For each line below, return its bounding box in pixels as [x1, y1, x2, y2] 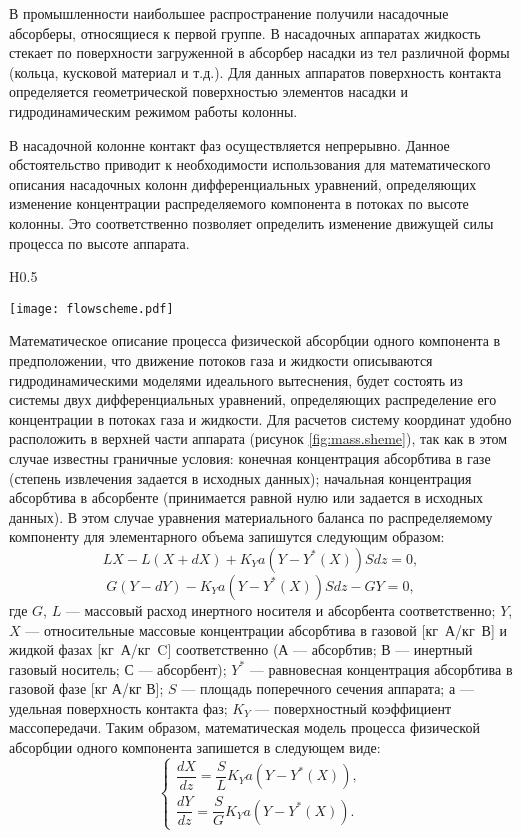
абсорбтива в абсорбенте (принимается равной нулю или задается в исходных [9, 487, 484, 508]
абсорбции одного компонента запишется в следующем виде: [9, 737, 381, 758]
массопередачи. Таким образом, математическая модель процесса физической [9, 717, 480, 738]
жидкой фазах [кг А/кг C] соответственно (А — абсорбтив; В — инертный [9, 639, 473, 660]
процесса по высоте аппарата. [9, 232, 190, 253]
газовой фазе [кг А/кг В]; [9, 678, 164, 699]
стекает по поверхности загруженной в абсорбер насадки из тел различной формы [9, 42, 510, 63]
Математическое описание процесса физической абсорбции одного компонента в [9, 330, 501, 351]
